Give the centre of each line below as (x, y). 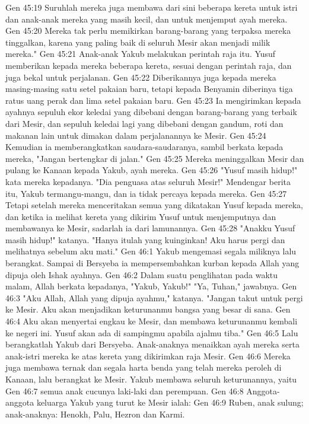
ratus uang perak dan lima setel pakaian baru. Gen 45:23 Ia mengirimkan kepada (153, 100)
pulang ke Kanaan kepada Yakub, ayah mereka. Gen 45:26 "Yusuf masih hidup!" (152, 170)
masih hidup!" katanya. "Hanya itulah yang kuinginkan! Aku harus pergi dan (145, 239)
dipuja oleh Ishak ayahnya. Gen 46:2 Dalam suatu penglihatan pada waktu (142, 274)
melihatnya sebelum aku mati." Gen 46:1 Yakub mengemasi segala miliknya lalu (151, 251)
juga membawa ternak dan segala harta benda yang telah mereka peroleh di (144, 367)
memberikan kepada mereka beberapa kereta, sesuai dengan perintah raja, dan (149, 65)
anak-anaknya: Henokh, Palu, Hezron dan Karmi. (95, 414)
